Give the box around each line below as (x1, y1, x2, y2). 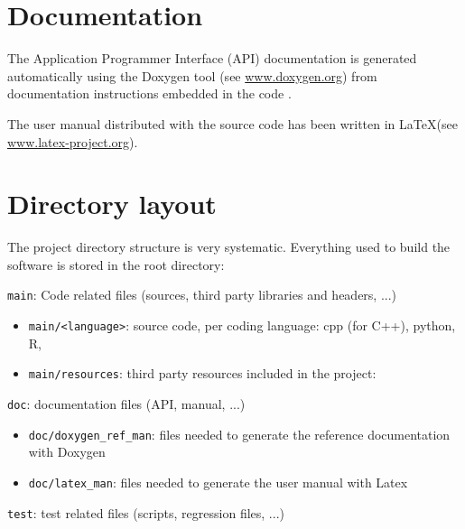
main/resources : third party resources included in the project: (28, 364, 377, 383)
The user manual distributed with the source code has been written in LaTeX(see (7, 114, 458, 133)
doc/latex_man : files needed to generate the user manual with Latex (28, 472, 408, 491)
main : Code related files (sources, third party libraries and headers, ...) (7, 285, 397, 304)
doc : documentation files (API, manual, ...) (7, 394, 246, 413)
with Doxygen (28, 442, 106, 461)
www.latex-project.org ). (7, 132, 138, 151)
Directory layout (7, 185, 217, 222)
